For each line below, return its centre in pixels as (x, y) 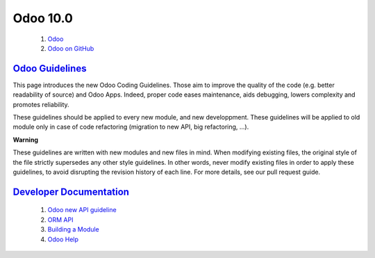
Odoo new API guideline (82, 210)
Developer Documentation (71, 192)
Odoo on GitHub (71, 48)
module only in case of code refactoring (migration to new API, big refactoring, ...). (131, 127)
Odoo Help (63, 239)
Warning (25, 140)
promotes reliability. (41, 104)
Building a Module (74, 229)
